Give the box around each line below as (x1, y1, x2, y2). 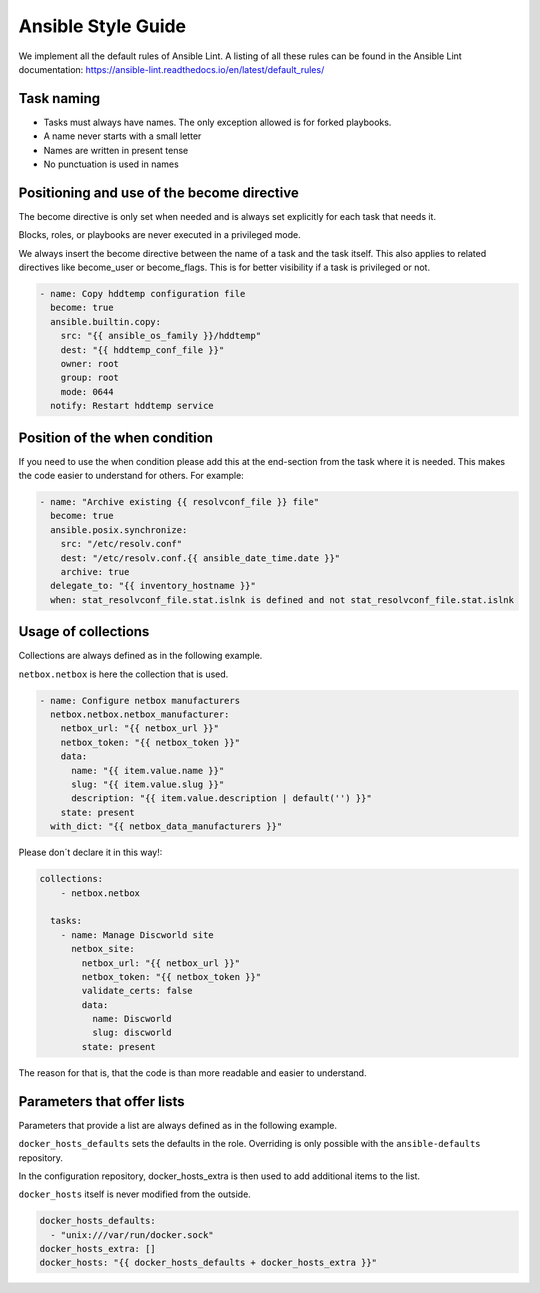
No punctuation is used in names (43, 158, 179, 170)
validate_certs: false (81, 985, 194, 997)
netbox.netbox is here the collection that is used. (18, 668, 229, 680)
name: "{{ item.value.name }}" (71, 765, 225, 776)
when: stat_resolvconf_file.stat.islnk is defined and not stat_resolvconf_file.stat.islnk (50, 594, 515, 605)
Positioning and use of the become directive (18, 184, 299, 201)
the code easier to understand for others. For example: (18, 470, 244, 482)
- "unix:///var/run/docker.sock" (50, 1229, 214, 1240)
